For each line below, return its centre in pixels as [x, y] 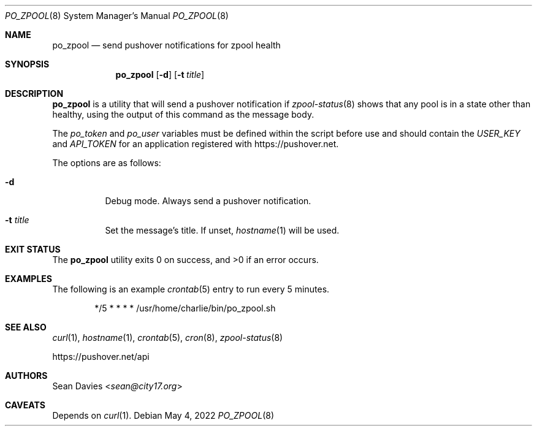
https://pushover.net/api [101, 357]
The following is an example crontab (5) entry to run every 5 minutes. [191, 289]
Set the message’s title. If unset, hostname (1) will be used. [222, 230]
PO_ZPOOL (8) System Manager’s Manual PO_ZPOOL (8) [117, 16]
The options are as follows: [107, 163]
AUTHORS [26, 376]
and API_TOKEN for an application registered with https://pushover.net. [196, 144]
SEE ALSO [26, 327]
